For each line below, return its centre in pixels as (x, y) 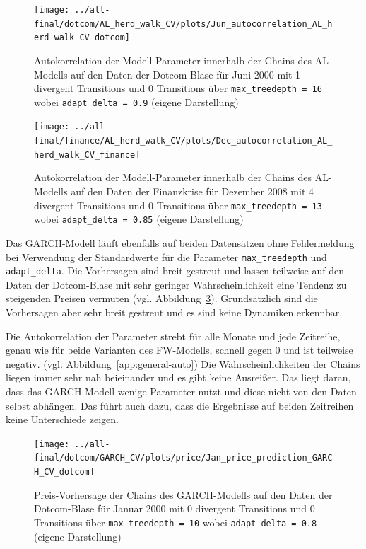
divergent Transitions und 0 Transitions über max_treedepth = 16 (178, 88)
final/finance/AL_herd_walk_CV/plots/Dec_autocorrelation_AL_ (183, 141)
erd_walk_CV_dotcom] (82, 38)
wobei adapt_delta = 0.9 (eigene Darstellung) (136, 102)
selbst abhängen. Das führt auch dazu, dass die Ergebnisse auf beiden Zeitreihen (180, 405)
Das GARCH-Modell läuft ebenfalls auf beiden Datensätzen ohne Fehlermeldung (180, 242)
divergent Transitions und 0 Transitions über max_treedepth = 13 (178, 205)
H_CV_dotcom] (64, 472)
